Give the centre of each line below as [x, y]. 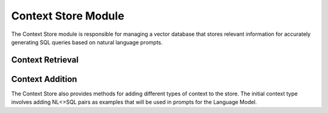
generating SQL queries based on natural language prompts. [87, 42]
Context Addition [44, 79]
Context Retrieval [45, 60]
